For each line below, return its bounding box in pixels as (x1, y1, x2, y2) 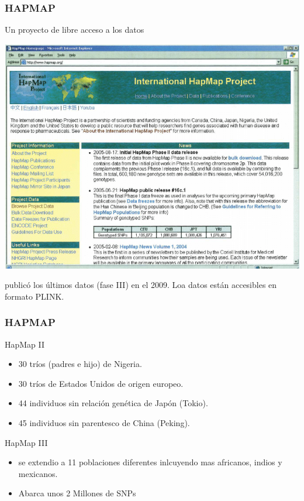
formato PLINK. (5, 290, 64, 302)
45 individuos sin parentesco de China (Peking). (18, 417, 190, 428)
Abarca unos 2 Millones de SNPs (18, 487, 136, 499)
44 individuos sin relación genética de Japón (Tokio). (18, 397, 208, 409)
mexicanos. (18, 467, 58, 479)
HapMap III (5, 436, 48, 448)
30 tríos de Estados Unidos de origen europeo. (18, 377, 184, 389)
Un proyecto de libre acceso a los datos (5, 23, 144, 36)
